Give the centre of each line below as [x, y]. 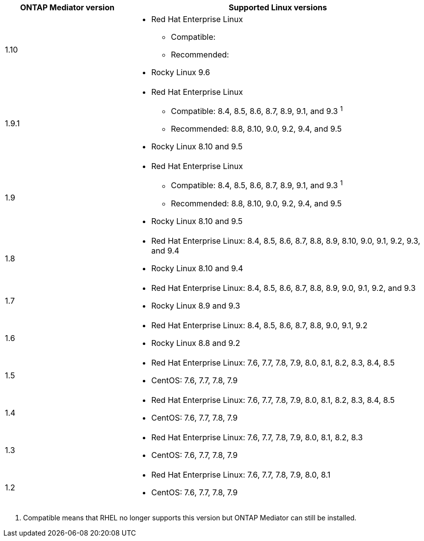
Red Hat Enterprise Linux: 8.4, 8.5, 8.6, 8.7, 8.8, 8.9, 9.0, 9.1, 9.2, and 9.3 [283, 288]
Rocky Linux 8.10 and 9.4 [197, 268]
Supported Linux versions [278, 7]
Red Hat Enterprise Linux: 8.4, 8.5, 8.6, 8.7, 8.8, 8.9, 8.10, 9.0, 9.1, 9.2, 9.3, [286, 241]
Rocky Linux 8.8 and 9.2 [196, 343]
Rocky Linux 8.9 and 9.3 [196, 305]
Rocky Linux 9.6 [181, 72]
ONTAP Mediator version [67, 7]
